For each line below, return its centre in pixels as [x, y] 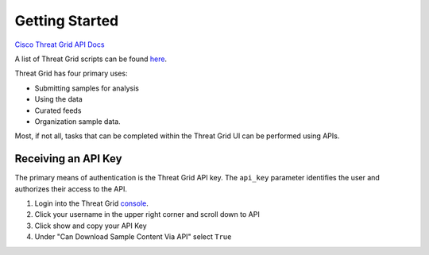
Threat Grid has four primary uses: [71, 73]
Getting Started [67, 21]
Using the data [58, 99]
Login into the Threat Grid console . [91, 203]
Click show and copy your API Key [91, 226]
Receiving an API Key [68, 159]
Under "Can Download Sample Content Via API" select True [133, 237]
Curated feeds [58, 110]
